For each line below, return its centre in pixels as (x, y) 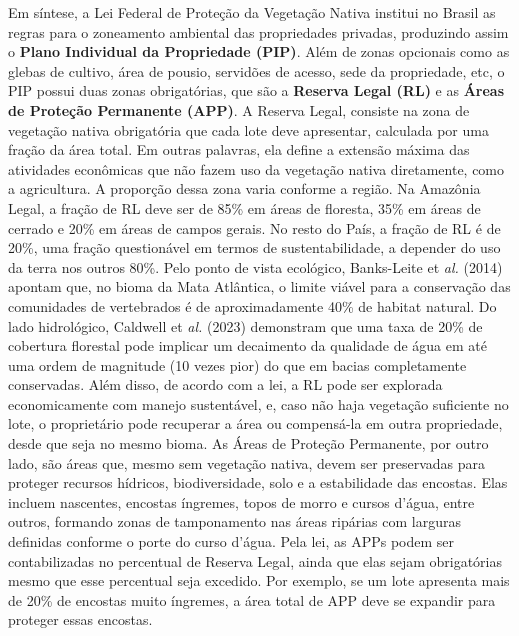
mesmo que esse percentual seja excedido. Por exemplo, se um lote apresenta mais (259, 580)
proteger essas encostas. (80, 619)
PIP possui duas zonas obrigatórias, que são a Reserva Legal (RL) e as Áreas (256, 90)
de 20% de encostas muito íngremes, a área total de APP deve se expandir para (252, 599)
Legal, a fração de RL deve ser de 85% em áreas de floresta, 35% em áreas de (244, 207)
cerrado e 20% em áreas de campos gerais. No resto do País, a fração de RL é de (254, 227)
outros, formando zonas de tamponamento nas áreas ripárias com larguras (235, 521)
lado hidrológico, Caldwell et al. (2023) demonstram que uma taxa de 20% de (245, 325)
